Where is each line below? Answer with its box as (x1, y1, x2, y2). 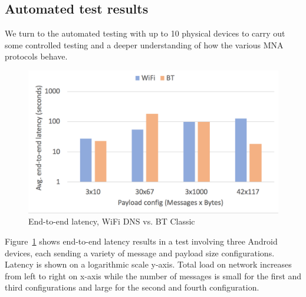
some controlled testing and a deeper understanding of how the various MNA (5, 38, 284, 51)
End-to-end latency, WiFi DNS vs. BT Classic (28, 215, 195, 227)
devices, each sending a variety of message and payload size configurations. (5, 246, 275, 259)
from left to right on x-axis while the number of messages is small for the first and (5, 269, 302, 282)
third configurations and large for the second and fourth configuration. (5, 281, 259, 293)
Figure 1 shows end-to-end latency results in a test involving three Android (5, 235, 278, 247)
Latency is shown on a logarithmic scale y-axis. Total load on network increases (5, 258, 292, 270)
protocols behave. (5, 50, 68, 62)
